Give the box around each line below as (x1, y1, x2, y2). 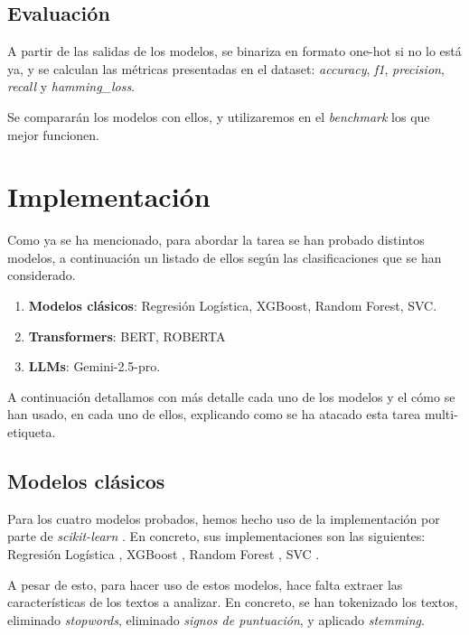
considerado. (7, 266, 76, 285)
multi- (424, 405, 458, 424)
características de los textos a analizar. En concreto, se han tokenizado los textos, (7, 593, 458, 612)
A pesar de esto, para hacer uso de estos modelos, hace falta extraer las (7, 574, 403, 593)
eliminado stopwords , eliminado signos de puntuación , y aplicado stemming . (7, 610, 425, 629)
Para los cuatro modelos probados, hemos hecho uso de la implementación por (7, 509, 440, 528)
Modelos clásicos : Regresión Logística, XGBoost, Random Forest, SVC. (28, 296, 437, 315)
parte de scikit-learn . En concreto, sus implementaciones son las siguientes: (7, 527, 426, 546)
